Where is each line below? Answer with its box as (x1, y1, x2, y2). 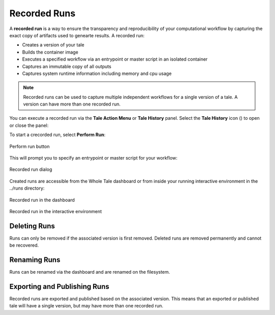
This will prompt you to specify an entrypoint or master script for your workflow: (9, 155, 178, 161)
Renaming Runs (9, 255, 61, 265)
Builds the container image (22, 49, 78, 55)
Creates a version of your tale (22, 42, 85, 48)
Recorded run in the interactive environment (9, 208, 102, 214)
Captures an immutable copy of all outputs (22, 63, 112, 69)
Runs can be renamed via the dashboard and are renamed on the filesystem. (9, 269, 170, 275)
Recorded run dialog (9, 166, 52, 173)
